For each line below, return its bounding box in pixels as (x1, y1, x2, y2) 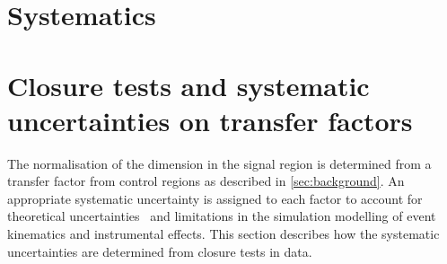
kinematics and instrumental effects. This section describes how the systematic (7, 224, 440, 243)
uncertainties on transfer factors (7, 101, 413, 138)
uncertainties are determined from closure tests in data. (7, 242, 312, 260)
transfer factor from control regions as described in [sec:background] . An (7, 172, 405, 190)
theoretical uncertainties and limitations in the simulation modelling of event (7, 207, 436, 225)
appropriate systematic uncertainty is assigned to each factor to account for (7, 189, 423, 207)
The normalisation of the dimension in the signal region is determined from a (7, 154, 432, 172)
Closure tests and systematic (7, 66, 370, 103)
